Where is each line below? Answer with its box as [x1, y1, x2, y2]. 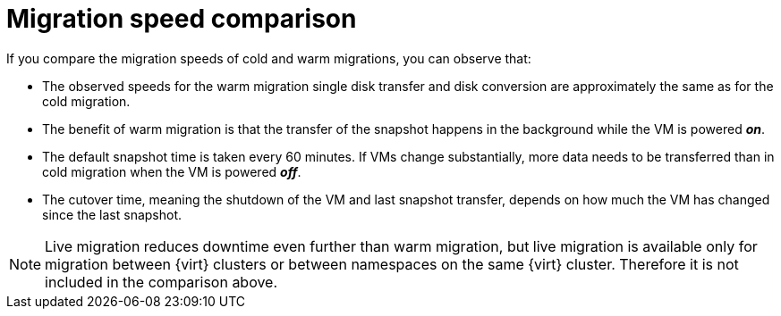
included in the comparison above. [45, 272, 278, 291]
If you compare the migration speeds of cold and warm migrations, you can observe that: [6, 50, 531, 66]
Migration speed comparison [6, 4, 357, 34]
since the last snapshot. [42, 206, 183, 222]
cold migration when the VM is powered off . [42, 163, 301, 179]
